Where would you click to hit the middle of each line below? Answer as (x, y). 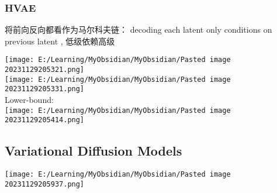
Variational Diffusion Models (94, 151)
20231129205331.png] (45, 89)
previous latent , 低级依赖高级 (60, 41)
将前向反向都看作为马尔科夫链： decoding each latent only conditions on (138, 30)
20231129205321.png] (45, 70)
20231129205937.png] (45, 184)
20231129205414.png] (45, 120)
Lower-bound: (29, 100)
